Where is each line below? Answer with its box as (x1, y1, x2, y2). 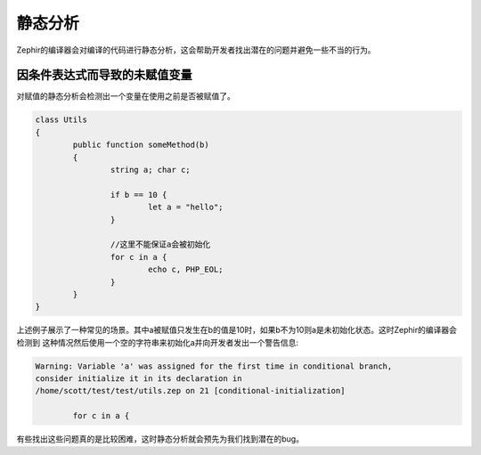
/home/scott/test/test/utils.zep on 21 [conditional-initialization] (35, 386, 346, 396)
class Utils (35, 115, 88, 125)
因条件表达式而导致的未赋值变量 (16, 68, 192, 83)
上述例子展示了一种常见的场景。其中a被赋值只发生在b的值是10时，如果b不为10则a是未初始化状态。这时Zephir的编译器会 (16, 325, 458, 336)
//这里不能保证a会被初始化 (110, 240, 211, 249)
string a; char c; (110, 165, 191, 175)
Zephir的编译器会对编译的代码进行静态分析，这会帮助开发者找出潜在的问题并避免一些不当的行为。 (16, 45, 376, 55)
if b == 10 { (110, 190, 167, 199)
